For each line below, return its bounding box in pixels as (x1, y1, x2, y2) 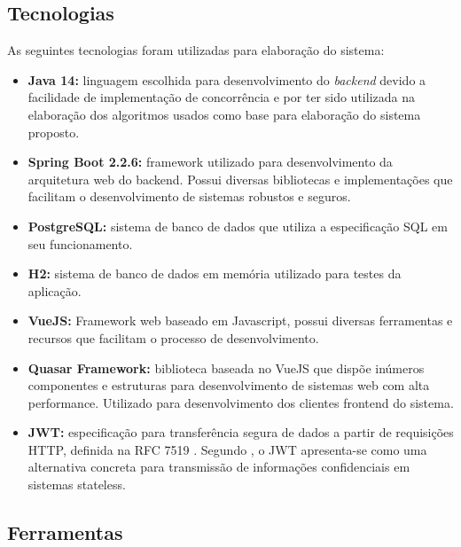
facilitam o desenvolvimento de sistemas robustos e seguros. (27, 187, 351, 206)
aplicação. (27, 281, 82, 300)
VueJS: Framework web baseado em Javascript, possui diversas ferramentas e (27, 311, 453, 330)
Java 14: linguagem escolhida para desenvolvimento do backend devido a (27, 70, 426, 89)
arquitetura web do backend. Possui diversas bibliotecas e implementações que (27, 169, 453, 188)
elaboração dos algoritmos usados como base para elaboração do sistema (27, 105, 421, 123)
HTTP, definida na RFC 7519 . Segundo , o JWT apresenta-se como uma (27, 440, 427, 458)
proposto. (27, 122, 80, 141)
